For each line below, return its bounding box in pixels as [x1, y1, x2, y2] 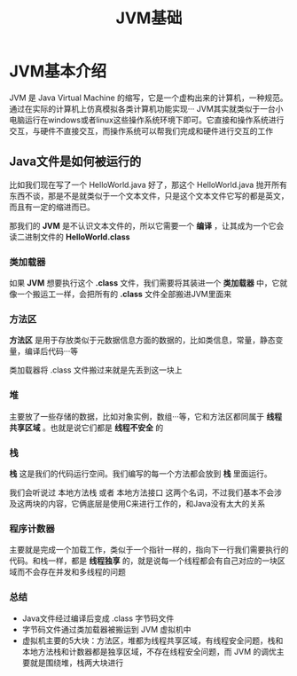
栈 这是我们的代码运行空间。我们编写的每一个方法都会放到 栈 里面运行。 [9, 468, 272, 479]
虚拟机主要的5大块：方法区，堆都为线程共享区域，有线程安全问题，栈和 [21, 635, 284, 646]
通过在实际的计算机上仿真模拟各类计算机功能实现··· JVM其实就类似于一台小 [9, 103, 284, 114]
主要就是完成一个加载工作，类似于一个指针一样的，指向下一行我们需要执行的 [9, 545, 289, 555]
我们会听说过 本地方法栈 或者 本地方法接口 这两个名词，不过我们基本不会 [9, 487, 275, 498]
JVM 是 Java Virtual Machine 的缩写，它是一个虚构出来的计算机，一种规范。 [9, 92, 288, 103]
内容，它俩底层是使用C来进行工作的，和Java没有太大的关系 [47, 498, 266, 508]
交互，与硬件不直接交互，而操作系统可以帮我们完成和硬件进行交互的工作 [9, 125, 273, 136]
